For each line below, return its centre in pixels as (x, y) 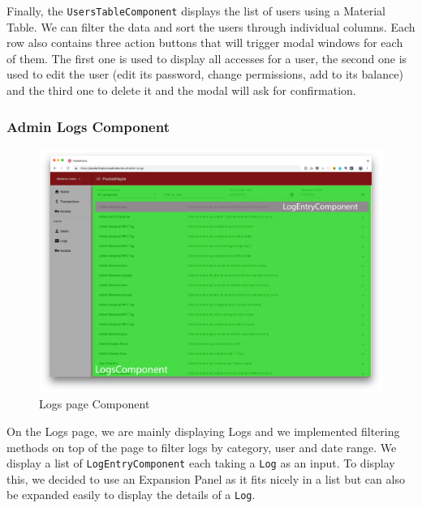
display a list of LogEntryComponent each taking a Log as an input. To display (201, 463)
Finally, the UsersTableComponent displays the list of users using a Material (196, 11)
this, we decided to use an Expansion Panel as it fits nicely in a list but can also (206, 478)
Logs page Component (95, 404)
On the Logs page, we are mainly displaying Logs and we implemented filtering (203, 431)
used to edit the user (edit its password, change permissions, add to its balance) (205, 74)
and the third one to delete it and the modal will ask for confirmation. (181, 90)
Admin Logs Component (88, 126)
